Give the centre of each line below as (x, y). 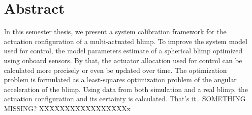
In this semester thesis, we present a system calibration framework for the (115, 32)
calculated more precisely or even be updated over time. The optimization (115, 70)
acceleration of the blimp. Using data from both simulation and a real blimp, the (126, 89)
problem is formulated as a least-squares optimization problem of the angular (120, 80)
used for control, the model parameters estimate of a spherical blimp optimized (123, 51)
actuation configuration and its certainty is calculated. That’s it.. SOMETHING (125, 99)
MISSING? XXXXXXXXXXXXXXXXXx (67, 108)
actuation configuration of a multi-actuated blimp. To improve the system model (126, 41)
